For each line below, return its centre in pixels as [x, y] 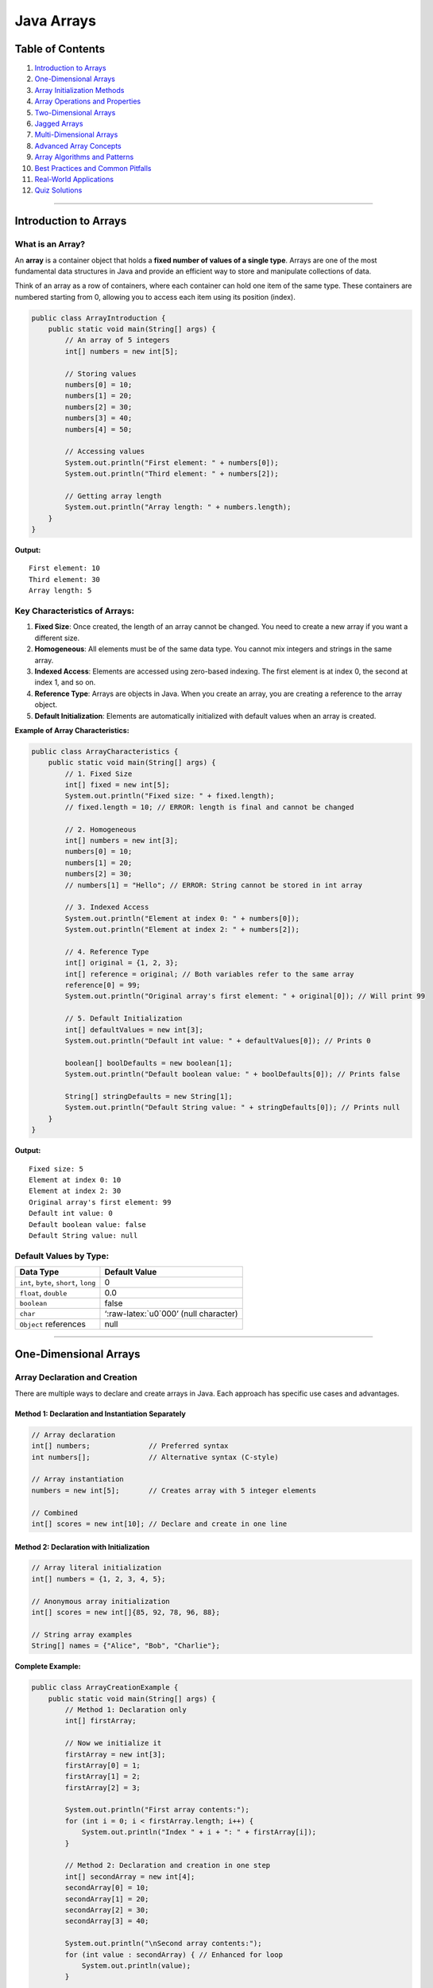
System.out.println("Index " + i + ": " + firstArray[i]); [199, 1832]
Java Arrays [56, 21]
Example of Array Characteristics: [72, 730]
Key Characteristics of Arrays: [75, 611]
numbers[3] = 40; [99, 418]
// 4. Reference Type [107, 951]
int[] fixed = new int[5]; [117, 785]
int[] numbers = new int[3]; [122, 841]
